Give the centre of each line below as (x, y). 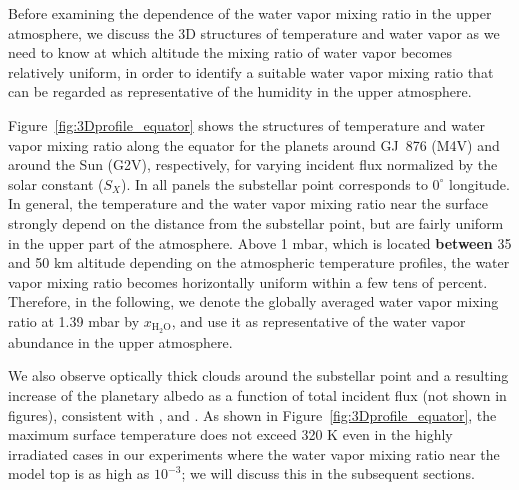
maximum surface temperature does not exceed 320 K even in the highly (230, 434)
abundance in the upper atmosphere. (120, 341)
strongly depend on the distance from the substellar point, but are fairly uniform (256, 222)
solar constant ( (56, 183)
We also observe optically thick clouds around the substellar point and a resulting (258, 375)
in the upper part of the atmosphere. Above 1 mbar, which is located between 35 (260, 242)
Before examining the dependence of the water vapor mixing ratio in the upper (250, 13)
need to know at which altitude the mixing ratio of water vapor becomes (230, 52)
